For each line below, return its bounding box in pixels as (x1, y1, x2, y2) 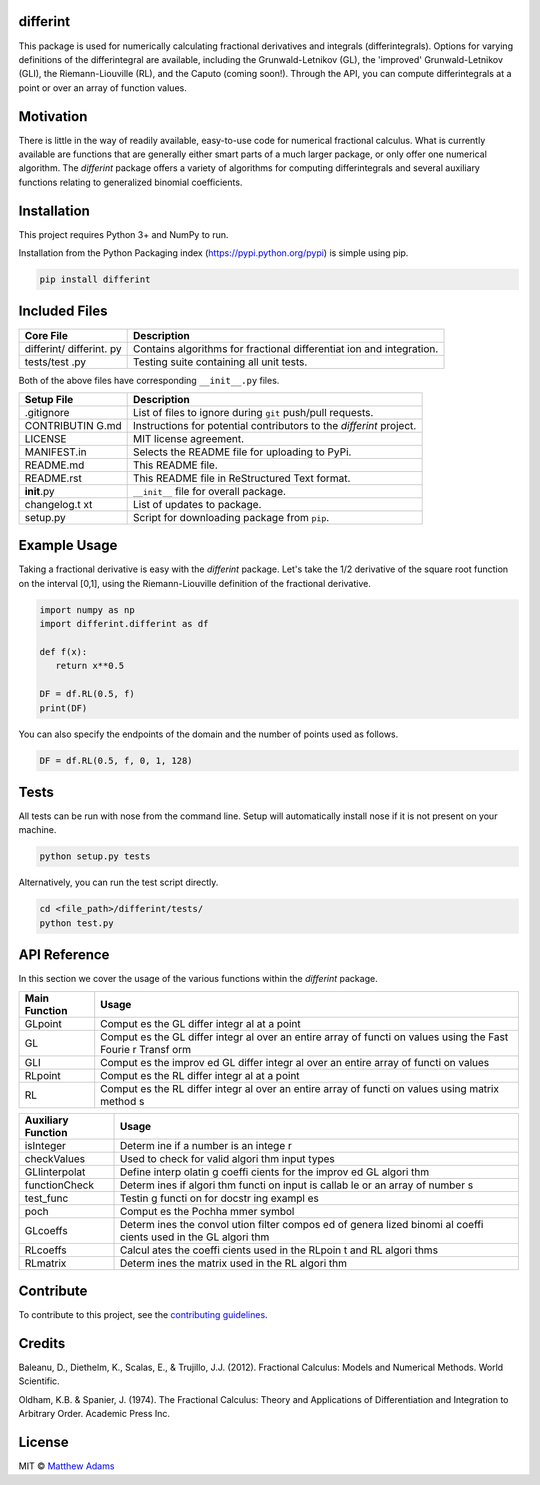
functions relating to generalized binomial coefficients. (18, 176, 243, 188)
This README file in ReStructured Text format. (133, 471, 351, 485)
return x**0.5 (55, 660, 125, 672)
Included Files (18, 303, 109, 320)
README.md (24, 458, 85, 472)
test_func (24, 1191, 69, 1205)
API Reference (18, 946, 110, 964)
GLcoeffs (24, 1223, 69, 1237)
